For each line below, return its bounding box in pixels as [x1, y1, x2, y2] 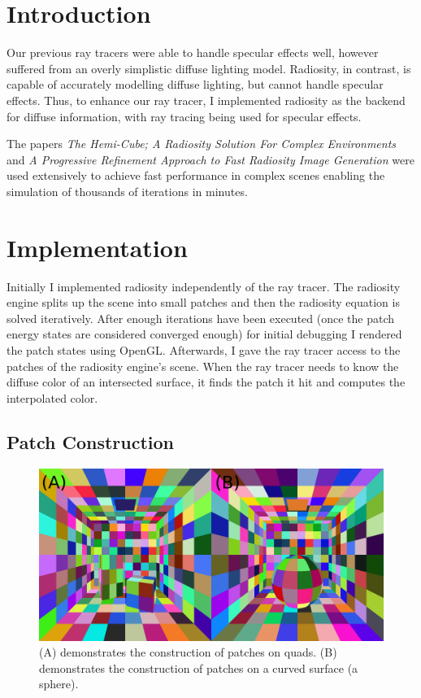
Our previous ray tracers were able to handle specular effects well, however [7, 44, 379, 61]
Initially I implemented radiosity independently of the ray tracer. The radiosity [7, 277, 401, 294]
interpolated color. [7, 389, 98, 406]
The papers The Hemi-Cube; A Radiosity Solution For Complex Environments [7, 135, 397, 152]
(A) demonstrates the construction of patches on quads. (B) [39, 643, 337, 661]
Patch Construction [7, 429, 175, 454]
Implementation [7, 230, 188, 264]
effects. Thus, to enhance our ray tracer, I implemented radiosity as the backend [7, 91, 406, 108]
